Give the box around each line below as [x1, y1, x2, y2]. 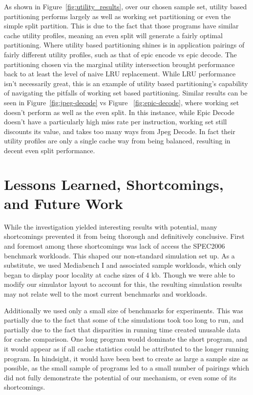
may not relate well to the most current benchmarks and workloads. [4, 288, 208, 299]
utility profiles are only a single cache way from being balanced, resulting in [4, 136, 231, 146]
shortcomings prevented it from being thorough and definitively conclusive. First [4, 231, 245, 241]
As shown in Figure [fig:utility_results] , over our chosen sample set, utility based [4, 1, 247, 11]
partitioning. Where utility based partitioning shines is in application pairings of [4, 40, 245, 50]
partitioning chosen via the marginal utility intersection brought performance [4, 59, 235, 69]
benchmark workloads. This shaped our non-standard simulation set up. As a [4, 250, 235, 260]
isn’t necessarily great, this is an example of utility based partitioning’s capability [4, 78, 248, 88]
